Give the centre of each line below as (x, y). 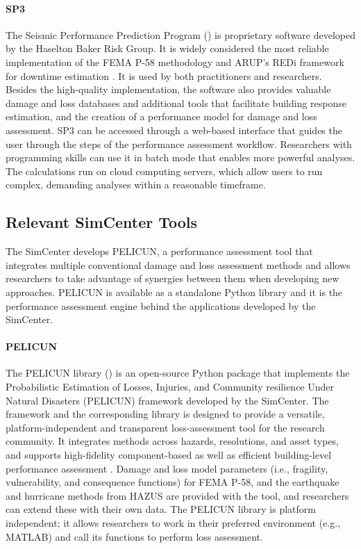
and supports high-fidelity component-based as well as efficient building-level (169, 455)
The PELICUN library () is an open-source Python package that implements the (178, 373)
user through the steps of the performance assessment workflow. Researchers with (179, 144)
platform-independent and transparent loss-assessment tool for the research (165, 427)
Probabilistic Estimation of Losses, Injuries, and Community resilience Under (170, 387)
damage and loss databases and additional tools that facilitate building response (176, 103)
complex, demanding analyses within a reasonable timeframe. (136, 185)
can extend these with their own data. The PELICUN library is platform (161, 509)
